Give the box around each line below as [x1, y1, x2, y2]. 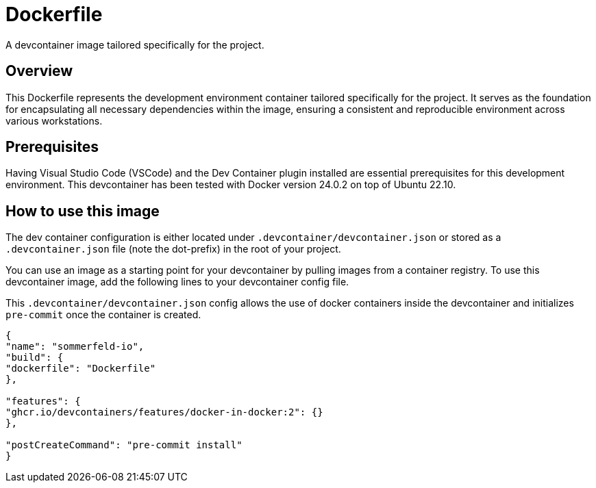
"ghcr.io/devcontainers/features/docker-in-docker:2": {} [5, 407, 323, 418]
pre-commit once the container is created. [5, 309, 201, 321]
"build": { [5, 352, 64, 363]
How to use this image [5, 202, 160, 220]
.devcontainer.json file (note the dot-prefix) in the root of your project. [5, 243, 341, 255]
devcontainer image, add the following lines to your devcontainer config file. [5, 276, 349, 288]
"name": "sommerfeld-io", [5, 341, 145, 352]
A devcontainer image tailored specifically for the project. [5, 38, 264, 51]
